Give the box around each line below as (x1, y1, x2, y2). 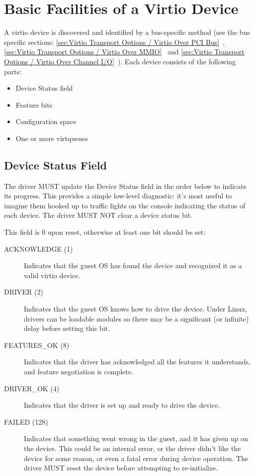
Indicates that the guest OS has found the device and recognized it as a (24, 260, 242, 271)
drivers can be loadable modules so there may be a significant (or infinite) (24, 313, 249, 323)
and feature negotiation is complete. (24, 366, 133, 376)
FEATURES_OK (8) (4, 339, 70, 350)
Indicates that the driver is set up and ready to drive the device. (24, 400, 220, 410)
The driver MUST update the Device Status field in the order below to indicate (4, 180, 247, 191)
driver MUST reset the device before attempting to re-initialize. (24, 463, 218, 473)
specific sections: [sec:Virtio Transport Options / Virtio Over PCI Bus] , (4, 36, 225, 47)
